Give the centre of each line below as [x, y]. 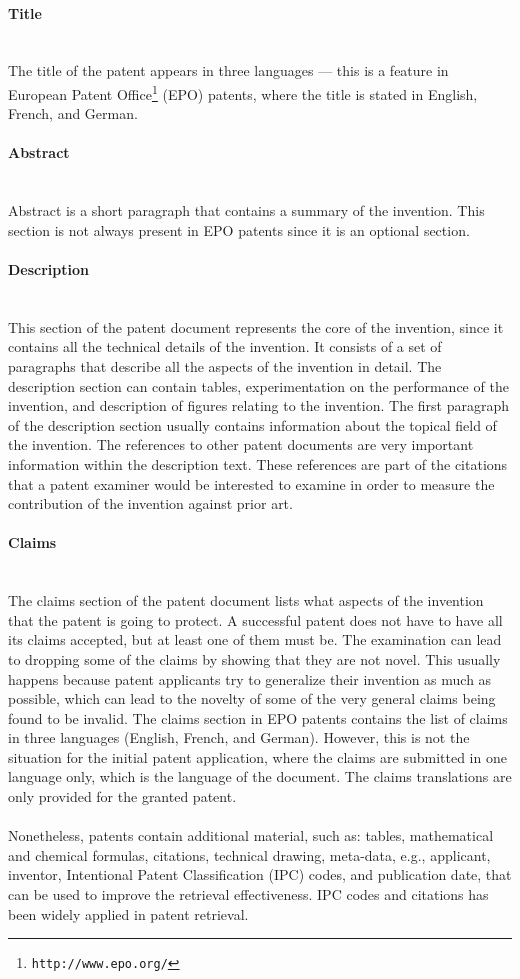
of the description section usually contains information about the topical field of [252, 424]
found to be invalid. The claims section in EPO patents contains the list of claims [258, 717]
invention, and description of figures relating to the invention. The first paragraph [259, 405]
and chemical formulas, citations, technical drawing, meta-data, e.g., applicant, [249, 854]
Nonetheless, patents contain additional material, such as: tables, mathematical [251, 835]
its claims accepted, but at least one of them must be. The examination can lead [255, 639]
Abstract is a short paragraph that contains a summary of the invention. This [246, 210]
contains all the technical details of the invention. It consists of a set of [225, 346]
